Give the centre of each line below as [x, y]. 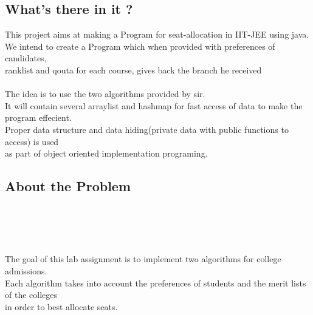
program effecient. [38, 117]
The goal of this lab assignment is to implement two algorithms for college [143, 259]
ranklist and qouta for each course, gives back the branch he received [133, 69]
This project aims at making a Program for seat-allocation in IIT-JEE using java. [157, 34]
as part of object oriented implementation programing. [106, 153]
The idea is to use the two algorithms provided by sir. [105, 94]
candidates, [26, 58]
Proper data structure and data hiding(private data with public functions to [147, 129]
